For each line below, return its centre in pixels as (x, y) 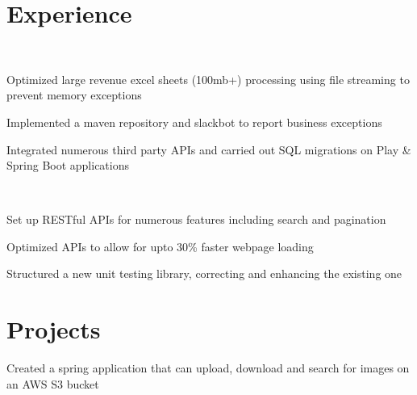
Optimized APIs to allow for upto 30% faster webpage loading (160, 246)
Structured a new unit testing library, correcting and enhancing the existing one (204, 273)
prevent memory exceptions (74, 95)
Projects (54, 329)
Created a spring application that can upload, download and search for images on (208, 368)
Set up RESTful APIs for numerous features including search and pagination (196, 219)
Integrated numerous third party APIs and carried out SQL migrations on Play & (209, 149)
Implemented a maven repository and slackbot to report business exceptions (194, 122)
